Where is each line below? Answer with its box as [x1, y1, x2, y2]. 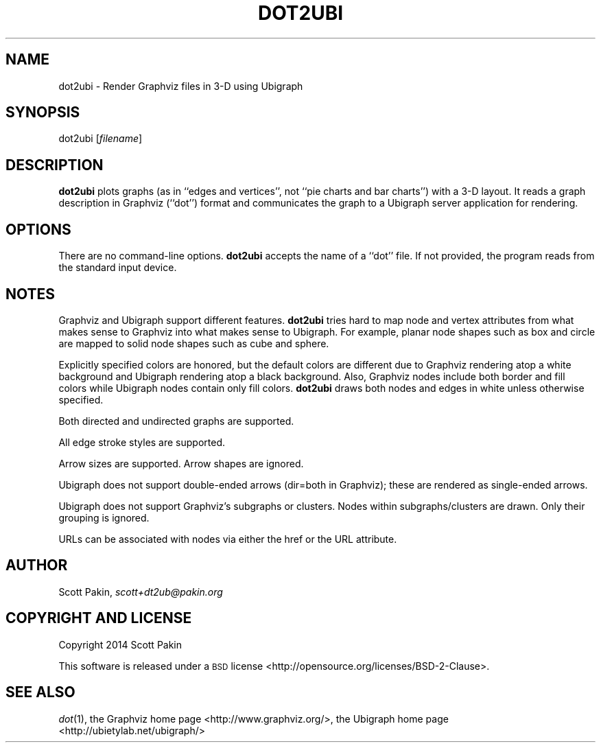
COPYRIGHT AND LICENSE [5, 609, 192, 627]
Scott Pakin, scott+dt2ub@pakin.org [58, 585, 223, 598]
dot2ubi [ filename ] [58, 132, 143, 145]
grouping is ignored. [58, 511, 150, 524]
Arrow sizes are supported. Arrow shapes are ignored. [58, 457, 304, 469]
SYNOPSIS [5, 104, 80, 121]
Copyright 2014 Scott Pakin [58, 638, 182, 651]
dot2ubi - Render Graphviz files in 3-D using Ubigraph [58, 80, 303, 92]
